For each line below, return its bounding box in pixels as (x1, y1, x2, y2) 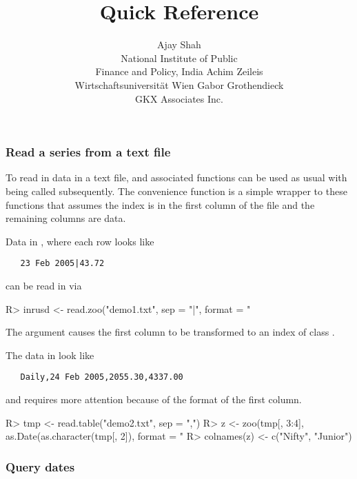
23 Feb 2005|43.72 (20, 258, 105, 269)
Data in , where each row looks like (6, 234, 154, 248)
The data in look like (6, 347, 94, 362)
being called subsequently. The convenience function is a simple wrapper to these (6, 183, 347, 198)
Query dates (6, 458, 75, 475)
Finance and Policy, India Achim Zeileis (95, 64, 263, 79)
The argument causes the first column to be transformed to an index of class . (6, 325, 335, 339)
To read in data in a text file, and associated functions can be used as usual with (6, 170, 347, 185)
